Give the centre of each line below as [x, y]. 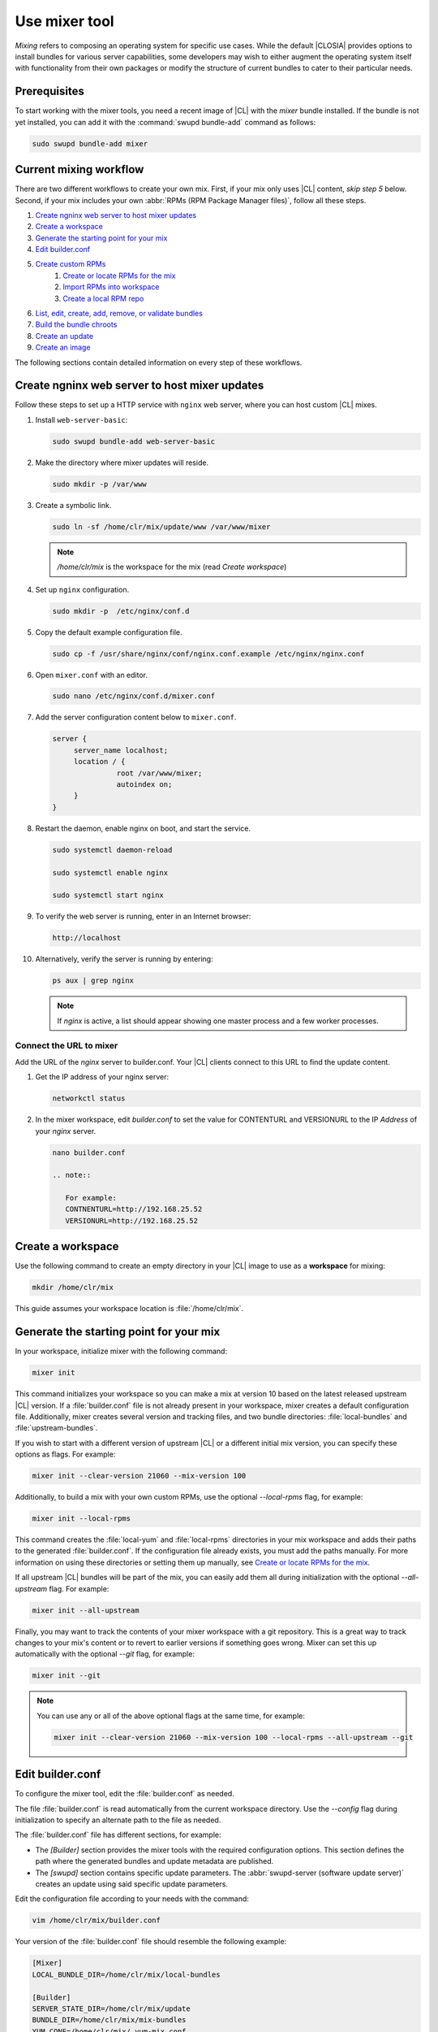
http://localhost [87, 938]
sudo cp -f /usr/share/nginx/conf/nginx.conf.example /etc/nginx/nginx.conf [208, 653]
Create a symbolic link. [73, 505]
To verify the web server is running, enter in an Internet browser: [143, 916]
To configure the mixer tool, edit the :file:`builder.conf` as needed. [125, 1794]
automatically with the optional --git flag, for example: [105, 1654]
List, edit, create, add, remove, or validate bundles [119, 314]
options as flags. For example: [65, 1454]
